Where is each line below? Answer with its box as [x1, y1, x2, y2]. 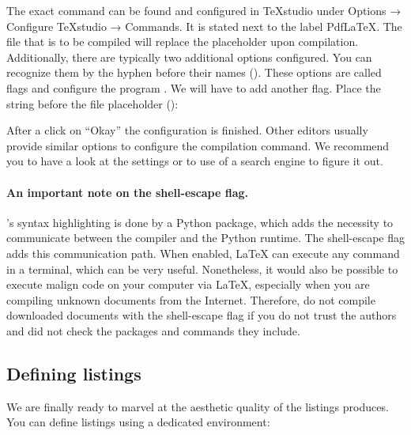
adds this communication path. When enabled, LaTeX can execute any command [6, 244, 400, 261]
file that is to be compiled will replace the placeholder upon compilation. [6, 33, 359, 50]
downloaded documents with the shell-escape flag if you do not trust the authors [6, 307, 397, 323]
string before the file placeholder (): [6, 95, 179, 112]
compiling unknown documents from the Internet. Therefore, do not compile [6, 291, 375, 308]
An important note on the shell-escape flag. [6, 183, 249, 200]
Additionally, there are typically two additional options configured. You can [6, 48, 372, 65]
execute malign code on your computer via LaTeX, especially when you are [6, 276, 370, 293]
